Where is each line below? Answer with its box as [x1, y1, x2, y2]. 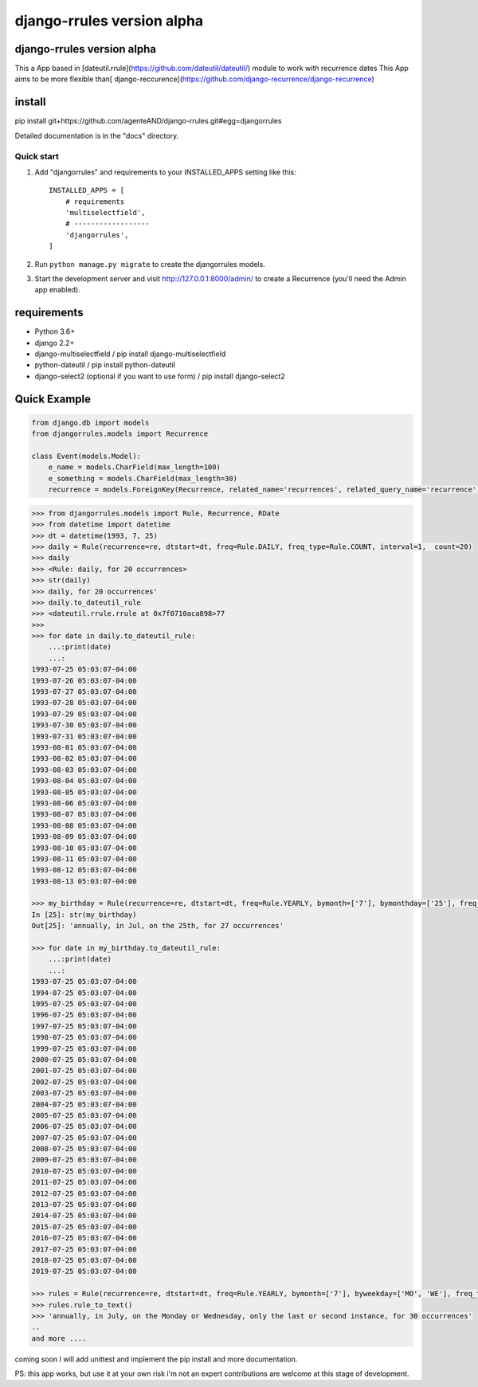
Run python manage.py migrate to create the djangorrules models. [34, 259, 266, 268]
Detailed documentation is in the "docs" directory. [14, 131, 179, 140]
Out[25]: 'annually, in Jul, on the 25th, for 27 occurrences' [31, 921, 284, 931]
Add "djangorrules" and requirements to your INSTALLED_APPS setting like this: [34, 167, 296, 177]
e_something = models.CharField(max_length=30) [48, 474, 238, 483]
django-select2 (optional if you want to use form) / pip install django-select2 [34, 371, 286, 381]
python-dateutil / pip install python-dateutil [34, 360, 175, 370]
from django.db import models [31, 418, 150, 427]
